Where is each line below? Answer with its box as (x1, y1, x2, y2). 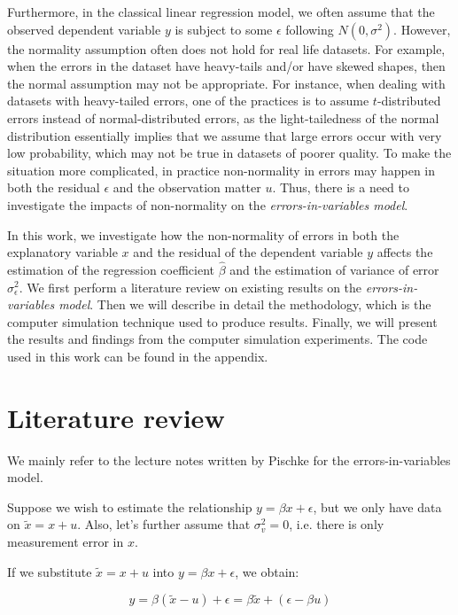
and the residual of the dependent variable (133, 243, 363, 261)
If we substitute (7, 562, 92, 580)
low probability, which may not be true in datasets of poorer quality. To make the (7, 144, 452, 162)
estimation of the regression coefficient (7, 260, 214, 278)
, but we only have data (313, 497, 442, 516)
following (285, 19, 334, 38)
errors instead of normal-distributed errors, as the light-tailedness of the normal (7, 108, 439, 127)
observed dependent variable (7, 19, 161, 38)
